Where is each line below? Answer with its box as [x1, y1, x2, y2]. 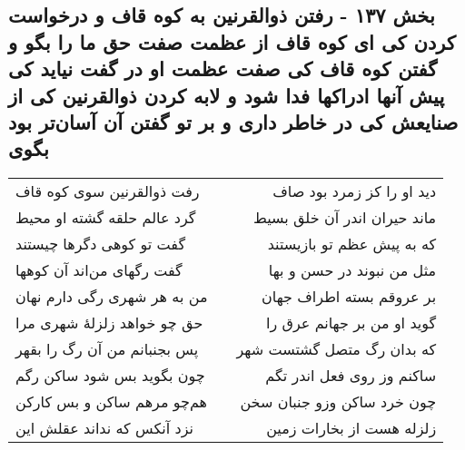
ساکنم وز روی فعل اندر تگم [265, 365, 437, 386]
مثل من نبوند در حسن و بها [268, 259, 437, 281]
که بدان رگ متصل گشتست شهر [236, 338, 437, 360]
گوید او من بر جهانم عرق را [266, 312, 437, 334]
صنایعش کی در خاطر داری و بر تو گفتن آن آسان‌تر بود [8, 107, 459, 135]
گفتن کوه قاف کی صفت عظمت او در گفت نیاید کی [8, 54, 438, 83]
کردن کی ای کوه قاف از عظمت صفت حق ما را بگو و [8, 27, 456, 55]
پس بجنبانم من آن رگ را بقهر [15, 338, 199, 360]
